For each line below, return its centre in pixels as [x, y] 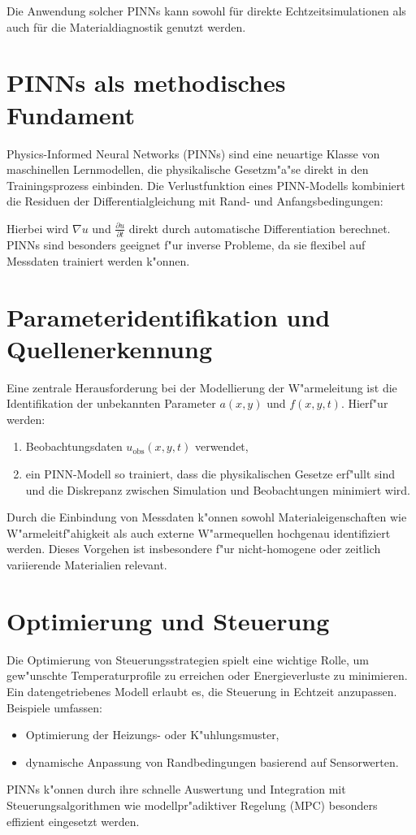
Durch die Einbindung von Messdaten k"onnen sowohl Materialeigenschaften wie [207, 517]
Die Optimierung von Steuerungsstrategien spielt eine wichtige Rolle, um [188, 659]
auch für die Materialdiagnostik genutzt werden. [126, 26]
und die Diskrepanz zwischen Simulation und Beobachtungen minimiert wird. [218, 489]
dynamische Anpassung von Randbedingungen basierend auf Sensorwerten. [212, 761]
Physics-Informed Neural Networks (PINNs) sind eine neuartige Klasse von [193, 153]
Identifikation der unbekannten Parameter [111, 403]
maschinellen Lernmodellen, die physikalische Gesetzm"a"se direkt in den [188, 169]
